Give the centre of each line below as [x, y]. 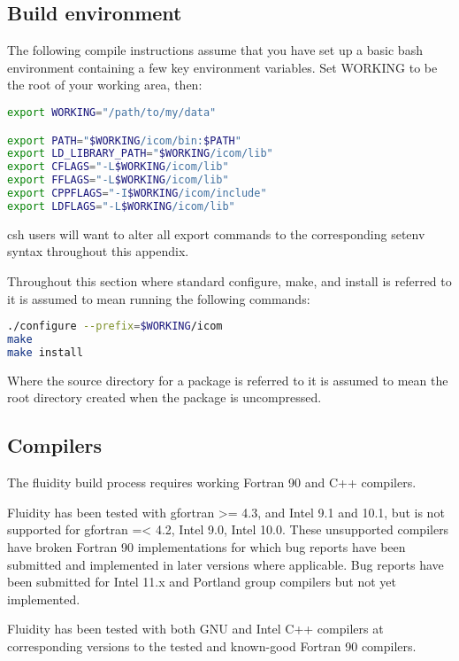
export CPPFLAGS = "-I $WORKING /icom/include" [137, 194]
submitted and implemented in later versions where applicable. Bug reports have [226, 564]
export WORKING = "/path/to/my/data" [112, 112]
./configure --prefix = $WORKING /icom [115, 327]
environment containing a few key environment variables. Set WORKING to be [222, 67]
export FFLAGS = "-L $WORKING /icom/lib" [118, 180]
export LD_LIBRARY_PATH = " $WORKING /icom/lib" [140, 154]
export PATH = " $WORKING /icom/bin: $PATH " [124, 140]
